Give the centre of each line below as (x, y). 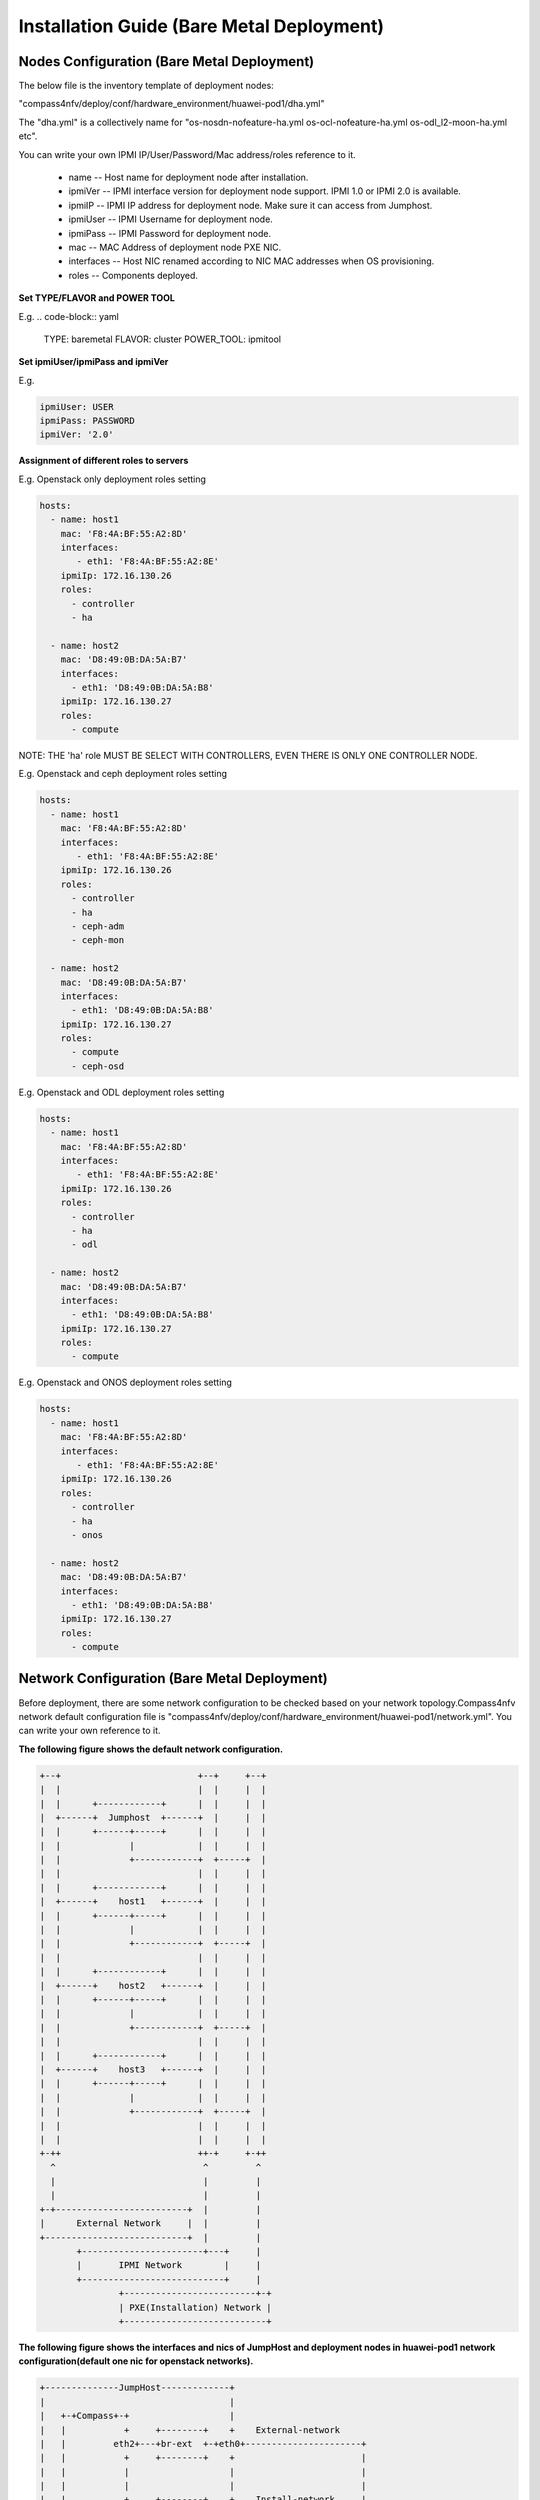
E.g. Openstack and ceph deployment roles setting (122, 774)
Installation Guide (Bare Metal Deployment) (201, 26)
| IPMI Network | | (169, 2265)
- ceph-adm (98, 926)
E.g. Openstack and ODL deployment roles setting (121, 1092)
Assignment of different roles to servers (103, 461)
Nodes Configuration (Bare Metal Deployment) (166, 61)
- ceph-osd (98, 1066)
